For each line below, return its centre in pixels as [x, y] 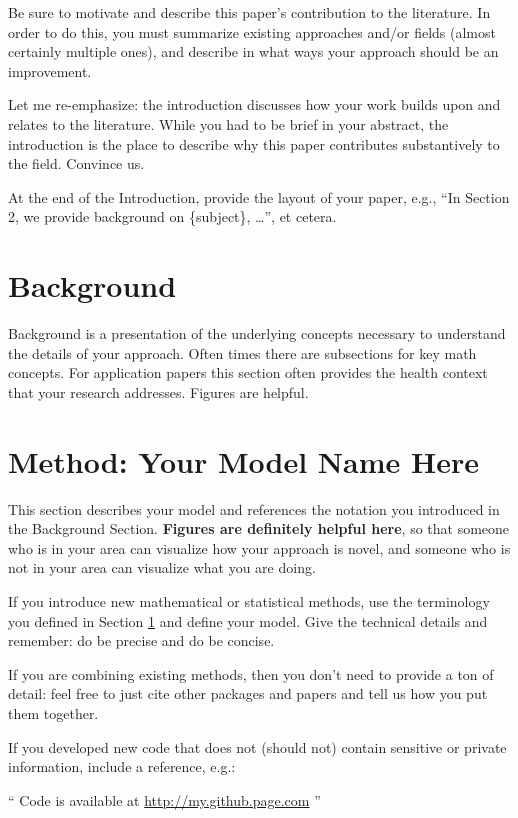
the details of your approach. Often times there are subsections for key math [242, 352]
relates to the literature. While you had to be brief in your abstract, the [228, 123]
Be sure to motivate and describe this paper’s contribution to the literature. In [249, 12]
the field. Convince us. [76, 163]
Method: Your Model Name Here [243, 460]
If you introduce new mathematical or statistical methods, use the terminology [249, 600]
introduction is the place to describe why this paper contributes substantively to [254, 143]
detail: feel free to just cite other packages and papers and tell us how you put [248, 693]
